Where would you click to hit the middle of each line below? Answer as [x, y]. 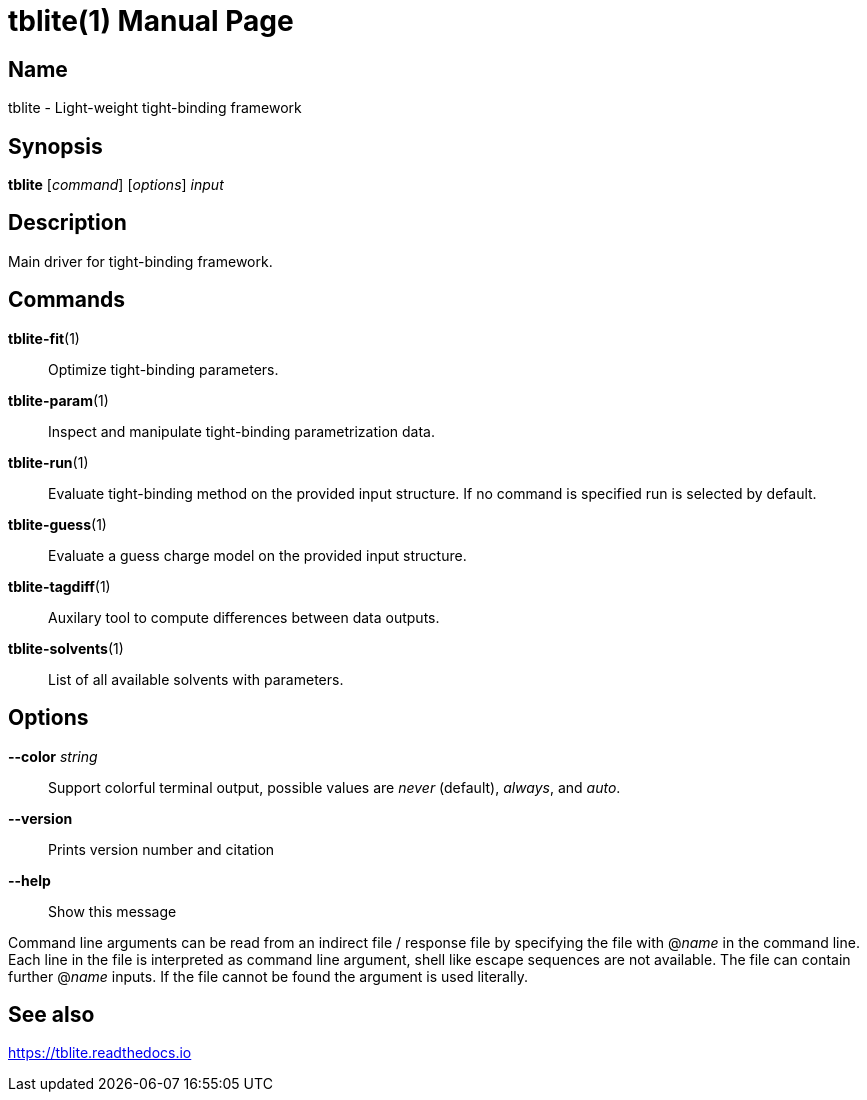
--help [29, 880]
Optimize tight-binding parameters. [163, 369]
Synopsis [55, 146]
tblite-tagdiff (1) [59, 586]
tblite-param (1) [58, 400]
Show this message [112, 911]
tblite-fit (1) [44, 338]
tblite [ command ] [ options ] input [116, 185]
